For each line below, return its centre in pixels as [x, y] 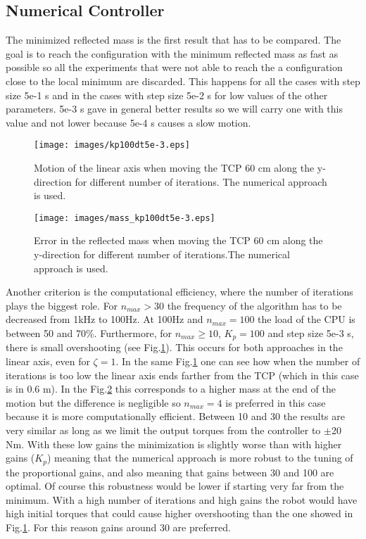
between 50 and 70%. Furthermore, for [89, 333]
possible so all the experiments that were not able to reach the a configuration [174, 67]
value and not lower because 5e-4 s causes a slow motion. [128, 122]
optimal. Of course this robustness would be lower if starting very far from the [175, 486]
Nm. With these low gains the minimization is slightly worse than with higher [174, 444]
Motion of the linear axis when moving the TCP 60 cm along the [174, 168]
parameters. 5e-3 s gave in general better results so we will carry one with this [174, 109]
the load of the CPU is [307, 319]
